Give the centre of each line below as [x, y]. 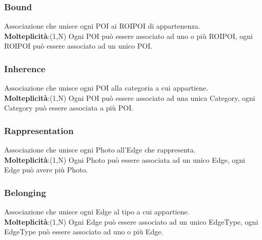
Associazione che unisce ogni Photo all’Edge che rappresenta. [100, 150]
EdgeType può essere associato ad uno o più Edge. [84, 232]
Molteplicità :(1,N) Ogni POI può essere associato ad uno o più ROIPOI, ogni [128, 36]
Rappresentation [39, 130]
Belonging [25, 192]
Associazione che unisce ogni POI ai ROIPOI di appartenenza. [102, 26]
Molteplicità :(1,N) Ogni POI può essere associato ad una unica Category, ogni [130, 97]
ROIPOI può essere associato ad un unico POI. [78, 46]
